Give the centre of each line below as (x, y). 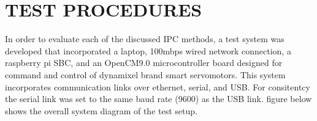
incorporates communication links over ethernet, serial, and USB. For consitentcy (158, 86)
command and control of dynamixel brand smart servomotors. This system (145, 74)
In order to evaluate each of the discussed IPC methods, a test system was (145, 39)
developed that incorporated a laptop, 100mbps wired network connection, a (148, 50)
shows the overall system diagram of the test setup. (101, 110)
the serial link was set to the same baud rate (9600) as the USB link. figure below (158, 99)
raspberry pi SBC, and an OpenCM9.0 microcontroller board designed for (144, 63)
